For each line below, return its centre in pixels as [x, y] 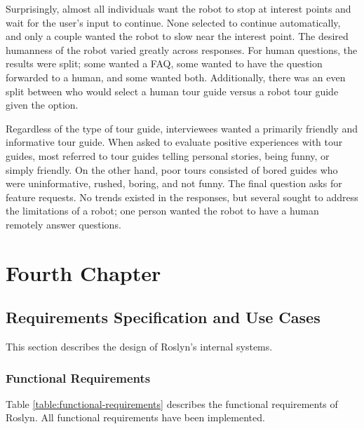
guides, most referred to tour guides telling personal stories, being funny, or [168, 155]
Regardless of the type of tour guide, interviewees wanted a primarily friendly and [182, 128]
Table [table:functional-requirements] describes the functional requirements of [172, 403]
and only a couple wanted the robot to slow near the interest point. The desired [177, 36]
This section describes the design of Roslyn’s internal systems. [139, 347]
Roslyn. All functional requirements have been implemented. [135, 417]
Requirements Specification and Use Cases [163, 317]
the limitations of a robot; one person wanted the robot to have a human [162, 211]
